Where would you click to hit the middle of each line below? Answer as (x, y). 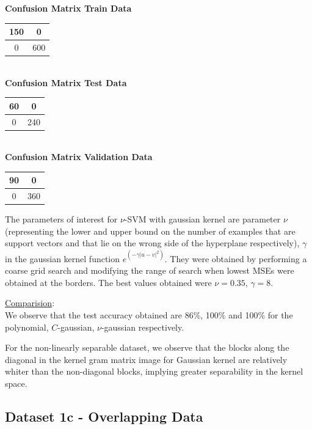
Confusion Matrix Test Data (66, 82)
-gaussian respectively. (143, 327)
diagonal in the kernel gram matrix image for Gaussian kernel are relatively (146, 359)
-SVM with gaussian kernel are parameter (202, 219)
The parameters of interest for (61, 219)
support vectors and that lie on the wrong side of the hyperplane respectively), (152, 243)
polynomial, (27, 327)
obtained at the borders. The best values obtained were (108, 282)
